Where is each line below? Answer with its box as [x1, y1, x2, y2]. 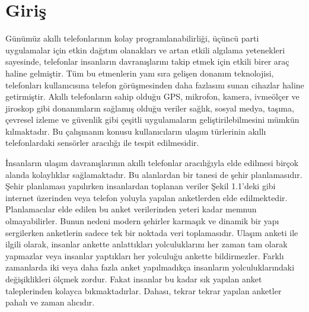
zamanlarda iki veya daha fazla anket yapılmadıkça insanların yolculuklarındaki [5, 261, 295, 273]
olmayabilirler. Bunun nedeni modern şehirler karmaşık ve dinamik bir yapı [5, 215, 279, 227]
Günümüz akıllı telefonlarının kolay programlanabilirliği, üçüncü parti [5, 32, 259, 44]
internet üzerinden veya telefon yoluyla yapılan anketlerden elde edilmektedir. [5, 191, 288, 203]
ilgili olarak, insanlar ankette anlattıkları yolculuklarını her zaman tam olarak [5, 238, 288, 250]
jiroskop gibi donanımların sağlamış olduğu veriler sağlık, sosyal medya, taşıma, [5, 101, 294, 114]
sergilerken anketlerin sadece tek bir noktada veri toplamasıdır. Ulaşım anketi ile [5, 226, 298, 238]
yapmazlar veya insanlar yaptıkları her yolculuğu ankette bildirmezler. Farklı [5, 249, 284, 262]
